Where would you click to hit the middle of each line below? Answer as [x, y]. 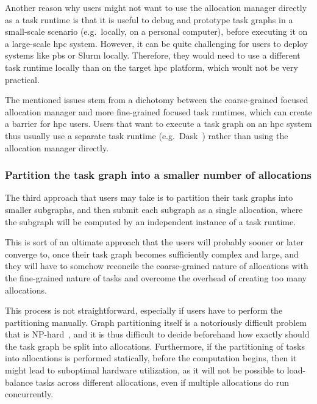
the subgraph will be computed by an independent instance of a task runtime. [151, 221]
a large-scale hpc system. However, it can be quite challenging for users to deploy [157, 43]
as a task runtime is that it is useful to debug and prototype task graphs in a [149, 19]
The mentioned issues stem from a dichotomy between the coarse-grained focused [157, 100]
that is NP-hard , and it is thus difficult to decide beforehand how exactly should [157, 334]
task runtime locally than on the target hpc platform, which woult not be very [151, 67]
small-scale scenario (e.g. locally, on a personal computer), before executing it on [156, 31]
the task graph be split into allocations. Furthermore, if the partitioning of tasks [155, 346]
